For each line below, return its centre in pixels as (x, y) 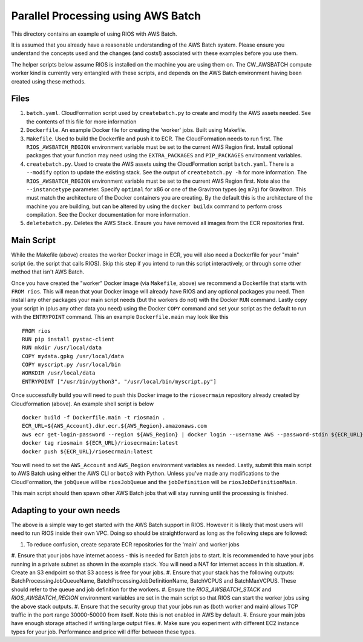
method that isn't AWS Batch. (48, 272)
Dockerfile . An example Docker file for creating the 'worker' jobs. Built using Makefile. (136, 130)
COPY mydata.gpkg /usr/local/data (73, 356)
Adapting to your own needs (66, 510)
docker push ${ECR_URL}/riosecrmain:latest (87, 451)
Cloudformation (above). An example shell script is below (83, 404)
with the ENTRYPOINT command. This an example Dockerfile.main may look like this (120, 317)
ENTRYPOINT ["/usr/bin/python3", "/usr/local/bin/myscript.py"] (119, 382)
